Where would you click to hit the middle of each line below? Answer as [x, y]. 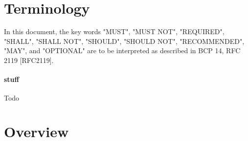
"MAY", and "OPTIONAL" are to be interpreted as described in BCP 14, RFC [122, 50]
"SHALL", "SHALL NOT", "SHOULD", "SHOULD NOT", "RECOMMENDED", [124, 41]
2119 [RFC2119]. [29, 60]
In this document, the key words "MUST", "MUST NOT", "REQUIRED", [114, 31]
